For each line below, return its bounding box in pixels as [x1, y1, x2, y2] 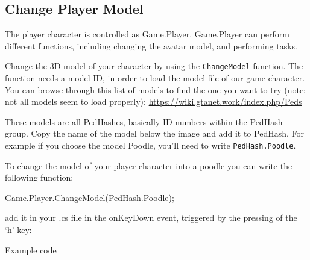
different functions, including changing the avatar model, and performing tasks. [5, 39, 297, 52]
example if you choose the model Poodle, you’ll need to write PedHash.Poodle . [5, 139, 296, 152]
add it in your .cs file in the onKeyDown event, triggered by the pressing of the [5, 211, 297, 224]
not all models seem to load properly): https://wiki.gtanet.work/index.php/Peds [5, 95, 302, 108]
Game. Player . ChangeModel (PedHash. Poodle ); [5, 191, 174, 203]
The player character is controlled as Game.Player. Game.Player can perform [5, 28, 289, 40]
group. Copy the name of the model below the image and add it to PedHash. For [5, 127, 304, 140]
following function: [5, 171, 74, 184]
